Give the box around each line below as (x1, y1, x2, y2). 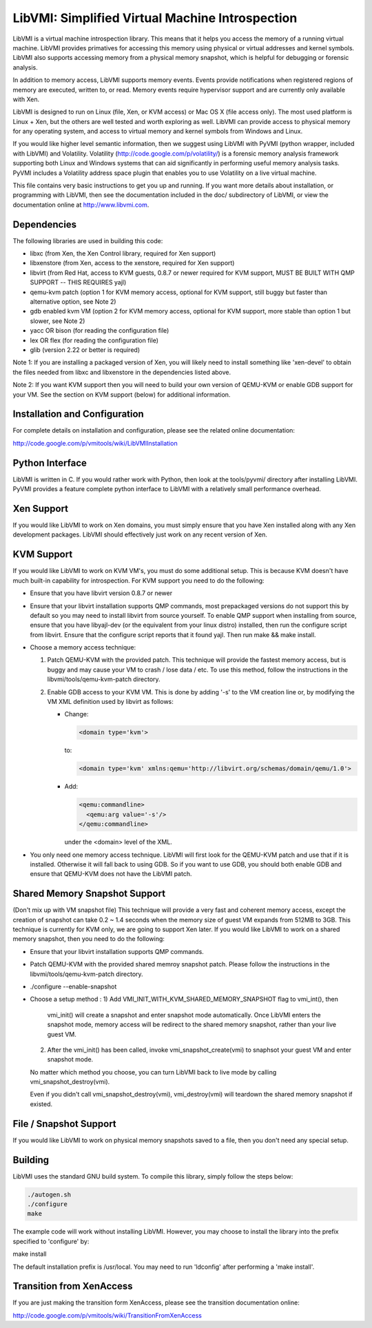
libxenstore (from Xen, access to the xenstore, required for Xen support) (30, 259, 235, 267)
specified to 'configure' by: (12, 1237, 90, 1245)
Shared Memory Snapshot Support (12, 888, 165, 900)
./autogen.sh (27, 1190, 72, 1199)
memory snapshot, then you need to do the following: (12, 935, 165, 943)
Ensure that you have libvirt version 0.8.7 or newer (30, 589, 172, 597)
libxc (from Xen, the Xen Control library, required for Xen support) (30, 249, 216, 258)
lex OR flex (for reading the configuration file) (30, 336, 158, 344)
